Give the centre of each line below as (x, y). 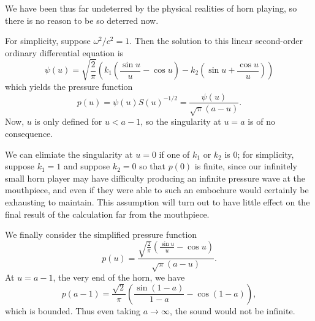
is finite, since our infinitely (246, 166)
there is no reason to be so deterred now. (82, 20)
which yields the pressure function (69, 86)
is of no (261, 121)
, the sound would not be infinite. (232, 310)
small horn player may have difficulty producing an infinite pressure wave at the (155, 178)
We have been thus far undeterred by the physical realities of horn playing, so (151, 8)
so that (153, 166)
